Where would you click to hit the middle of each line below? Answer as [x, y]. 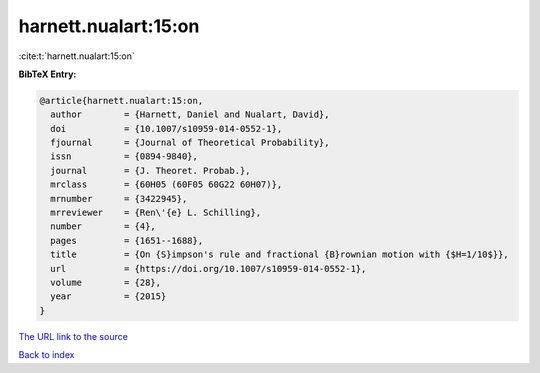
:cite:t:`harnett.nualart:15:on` [76, 56]
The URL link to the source [73, 336]
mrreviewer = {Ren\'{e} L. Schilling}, [156, 213]
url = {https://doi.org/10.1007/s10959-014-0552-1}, [208, 268]
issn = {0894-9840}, [124, 156]
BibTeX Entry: [47, 74]
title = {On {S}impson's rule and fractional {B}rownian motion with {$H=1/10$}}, [279, 254]
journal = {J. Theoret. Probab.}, [150, 170]
